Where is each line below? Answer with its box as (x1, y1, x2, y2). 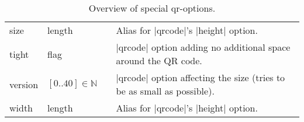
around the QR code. (116, 54, 202, 67)
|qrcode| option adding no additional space (116, 40, 291, 54)
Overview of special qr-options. (88, 1, 216, 15)
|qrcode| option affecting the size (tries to (116, 71, 285, 84)
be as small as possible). (116, 84, 215, 97)
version (9, 77, 39, 91)
